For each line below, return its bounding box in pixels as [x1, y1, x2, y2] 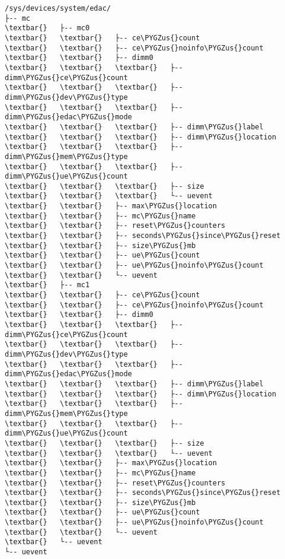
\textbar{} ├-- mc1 [5, 281, 90, 290]
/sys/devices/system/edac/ [5, 4, 111, 12]
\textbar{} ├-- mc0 [5, 24, 90, 33]
